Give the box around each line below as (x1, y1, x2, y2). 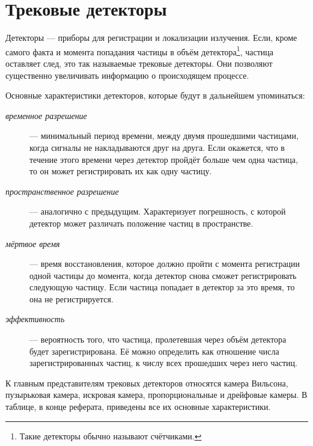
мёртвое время (5, 237, 60, 249)
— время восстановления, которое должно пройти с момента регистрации (29, 257, 300, 270)
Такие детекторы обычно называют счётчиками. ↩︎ (19, 429, 202, 442)
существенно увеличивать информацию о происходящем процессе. (5, 69, 249, 81)
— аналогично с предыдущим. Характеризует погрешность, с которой (29, 205, 286, 218)
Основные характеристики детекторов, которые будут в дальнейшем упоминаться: (5, 89, 305, 102)
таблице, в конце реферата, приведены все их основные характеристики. (5, 400, 271, 413)
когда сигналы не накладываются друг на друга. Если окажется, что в (29, 141, 285, 153)
